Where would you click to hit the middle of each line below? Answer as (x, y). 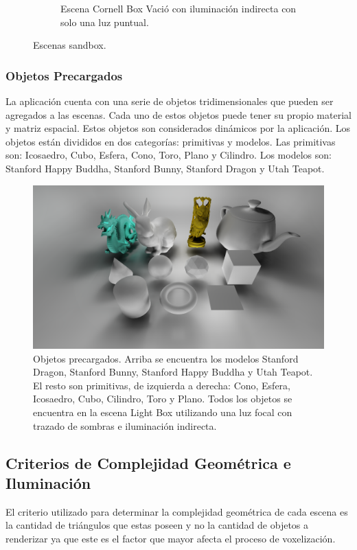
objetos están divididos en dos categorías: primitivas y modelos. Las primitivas (171, 141)
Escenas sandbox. (70, 45)
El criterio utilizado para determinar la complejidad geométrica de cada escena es (177, 511)
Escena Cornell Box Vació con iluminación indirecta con (178, 8)
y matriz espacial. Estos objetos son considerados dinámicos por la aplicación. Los (178, 128)
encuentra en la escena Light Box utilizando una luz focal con (163, 412)
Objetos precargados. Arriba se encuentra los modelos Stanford (166, 358)
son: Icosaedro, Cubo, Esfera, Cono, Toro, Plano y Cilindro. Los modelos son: (169, 155)
